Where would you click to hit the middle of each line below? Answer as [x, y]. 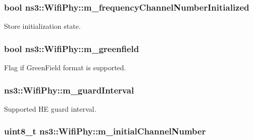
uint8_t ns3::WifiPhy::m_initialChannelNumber [105, 131]
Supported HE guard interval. [50, 108]
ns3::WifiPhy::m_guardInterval [69, 90]
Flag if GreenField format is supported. [65, 67]
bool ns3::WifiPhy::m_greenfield [72, 48]
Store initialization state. [42, 26]
